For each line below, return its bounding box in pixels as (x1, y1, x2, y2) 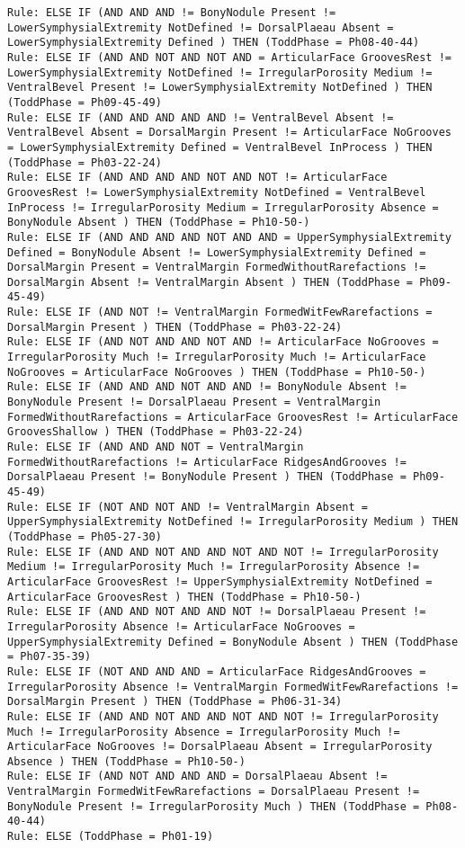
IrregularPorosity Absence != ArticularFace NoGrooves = (7, 620, 355, 633)
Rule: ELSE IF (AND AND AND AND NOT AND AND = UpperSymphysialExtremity (7, 230, 452, 244)
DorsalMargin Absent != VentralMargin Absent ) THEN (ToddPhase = (7, 275, 414, 289)
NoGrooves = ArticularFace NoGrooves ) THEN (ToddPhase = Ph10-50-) (7, 365, 426, 379)
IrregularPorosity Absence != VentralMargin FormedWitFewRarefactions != (7, 680, 459, 693)
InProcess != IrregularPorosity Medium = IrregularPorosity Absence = (7, 201, 439, 214)
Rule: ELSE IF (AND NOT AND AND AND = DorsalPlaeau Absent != (7, 770, 388, 783)
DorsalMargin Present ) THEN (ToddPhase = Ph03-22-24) (7, 320, 343, 334)
